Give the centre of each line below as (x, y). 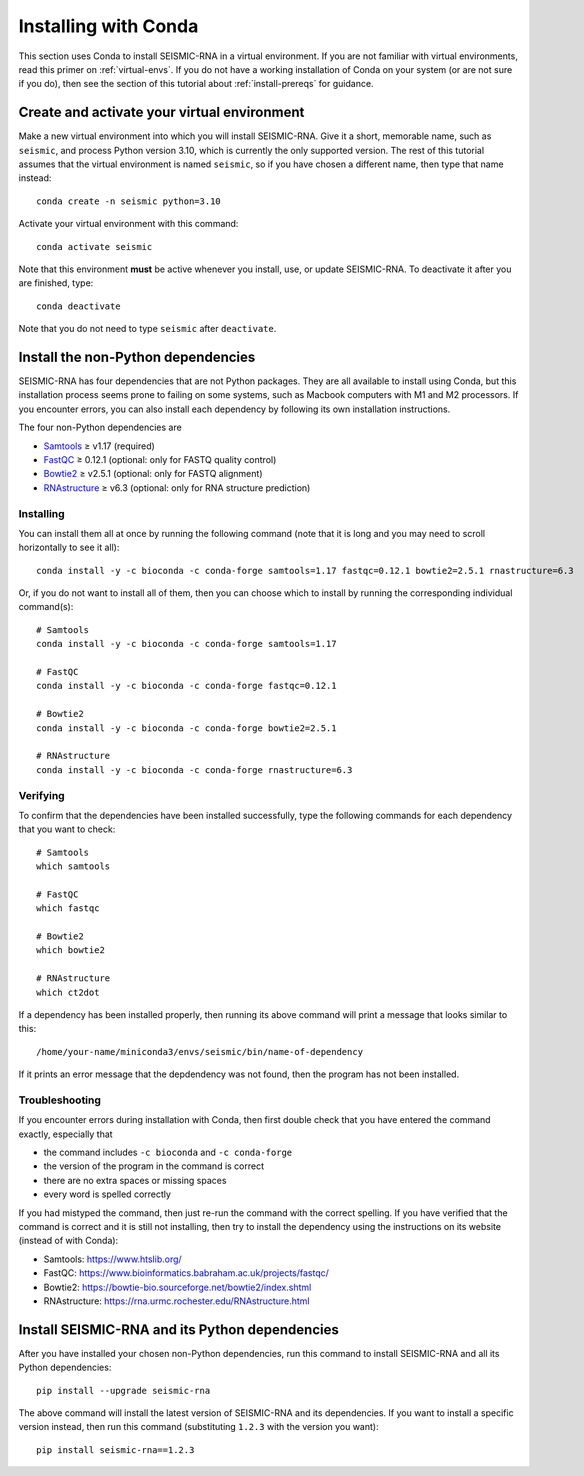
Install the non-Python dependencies (137, 356)
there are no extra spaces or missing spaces (135, 1180)
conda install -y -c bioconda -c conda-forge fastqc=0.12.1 (186, 686)
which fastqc (68, 908)
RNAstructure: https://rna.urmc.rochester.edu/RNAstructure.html (176, 1301)
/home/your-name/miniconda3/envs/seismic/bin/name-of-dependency (200, 1051)
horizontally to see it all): (69, 547)
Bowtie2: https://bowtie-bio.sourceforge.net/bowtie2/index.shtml (177, 1287)
